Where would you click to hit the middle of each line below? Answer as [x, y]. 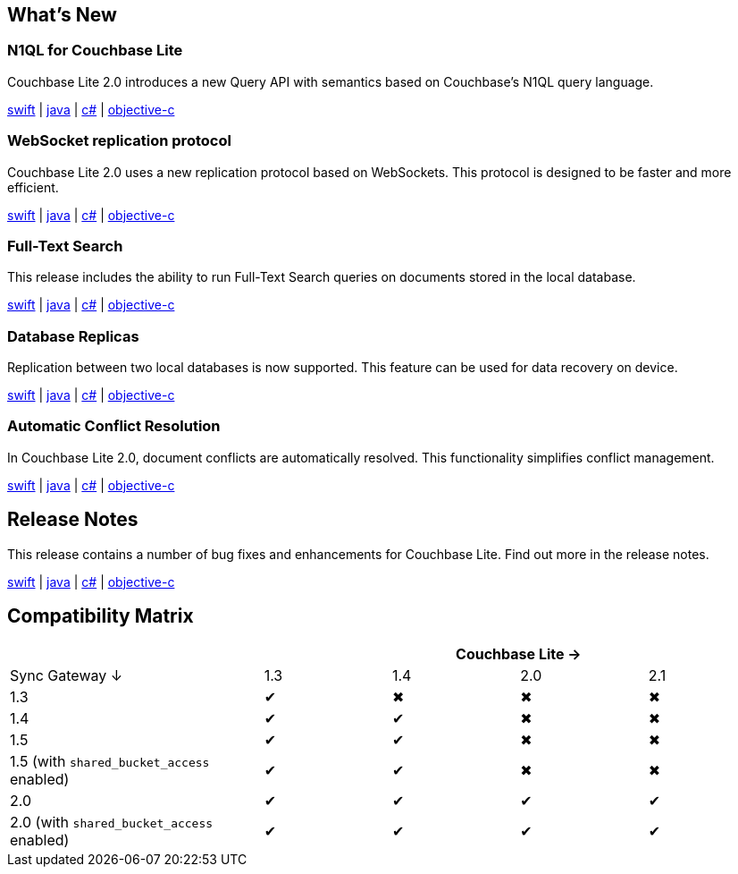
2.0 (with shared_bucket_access [112, 823]
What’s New [62, 15]
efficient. [33, 187]
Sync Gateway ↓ [67, 676]
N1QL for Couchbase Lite [95, 51]
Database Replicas [73, 336]
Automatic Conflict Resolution [114, 426]
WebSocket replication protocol [119, 141]
